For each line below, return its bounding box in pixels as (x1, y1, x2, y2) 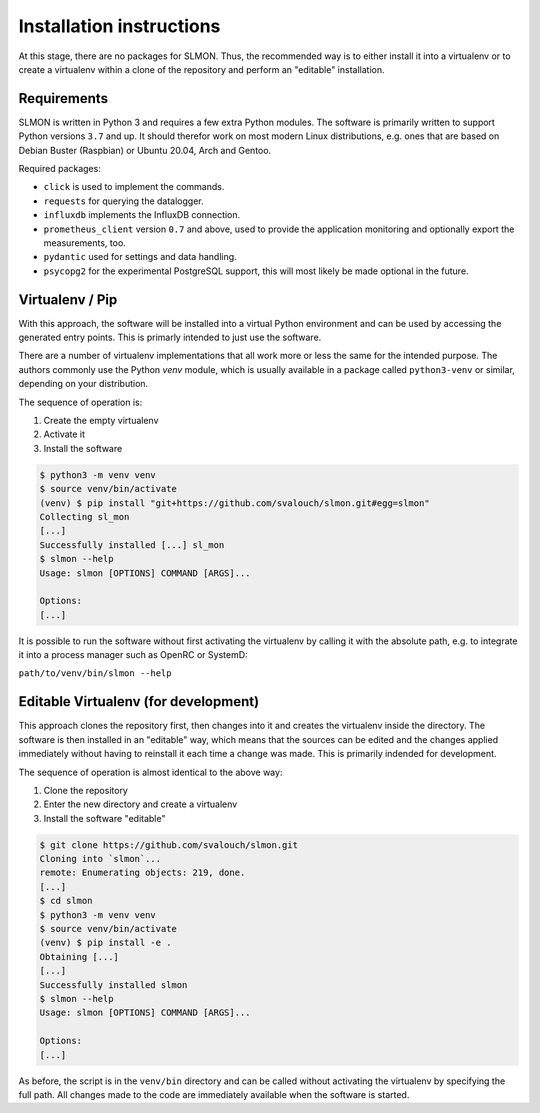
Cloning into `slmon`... (39, 853, 162, 865)
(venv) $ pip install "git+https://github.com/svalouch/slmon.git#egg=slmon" (39, 497, 430, 509)
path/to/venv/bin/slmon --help (18, 668, 172, 679)
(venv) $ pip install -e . (39, 937, 172, 949)
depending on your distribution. (18, 378, 149, 390)
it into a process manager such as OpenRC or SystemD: (18, 649, 249, 661)
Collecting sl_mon (39, 511, 130, 522)
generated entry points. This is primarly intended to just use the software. (18, 331, 322, 344)
